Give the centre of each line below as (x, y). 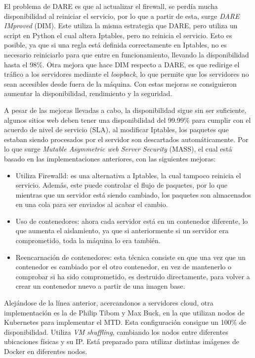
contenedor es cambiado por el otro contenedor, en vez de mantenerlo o (123, 267)
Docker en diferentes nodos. (46, 351)
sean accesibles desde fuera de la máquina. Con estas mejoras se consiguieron (120, 83)
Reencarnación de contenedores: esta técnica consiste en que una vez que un (131, 257)
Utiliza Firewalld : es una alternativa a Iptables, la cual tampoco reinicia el (128, 175)
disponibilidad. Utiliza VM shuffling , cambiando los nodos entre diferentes (116, 332)
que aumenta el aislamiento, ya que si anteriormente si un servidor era (122, 230)
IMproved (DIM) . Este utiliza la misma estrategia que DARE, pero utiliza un (121, 26)
